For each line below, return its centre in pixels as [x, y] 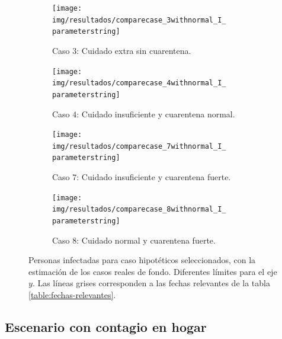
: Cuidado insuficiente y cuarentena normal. [156, 113]
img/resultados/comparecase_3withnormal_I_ [139, 20]
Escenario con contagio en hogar [106, 327]
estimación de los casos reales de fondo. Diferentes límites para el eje [153, 271]
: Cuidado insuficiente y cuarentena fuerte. [154, 177]
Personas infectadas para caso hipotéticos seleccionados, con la [142, 260]
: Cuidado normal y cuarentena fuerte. [146, 240]
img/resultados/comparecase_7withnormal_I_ [139, 146]
